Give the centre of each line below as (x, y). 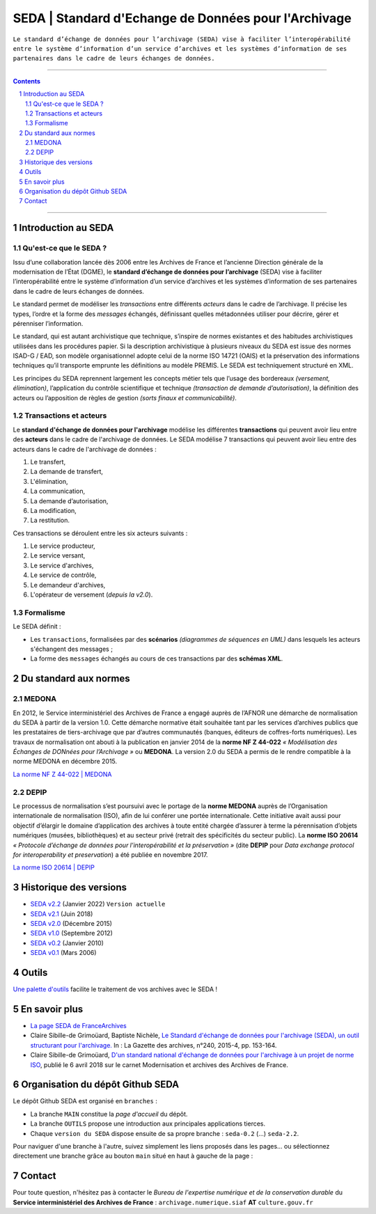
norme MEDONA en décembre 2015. (65, 762)
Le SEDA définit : (37, 626)
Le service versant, (58, 555)
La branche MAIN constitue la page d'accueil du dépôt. (109, 1114)
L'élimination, (49, 481)
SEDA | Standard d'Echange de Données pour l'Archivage (182, 18)
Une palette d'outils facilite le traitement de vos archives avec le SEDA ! (115, 989)
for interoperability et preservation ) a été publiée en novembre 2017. (110, 854)
